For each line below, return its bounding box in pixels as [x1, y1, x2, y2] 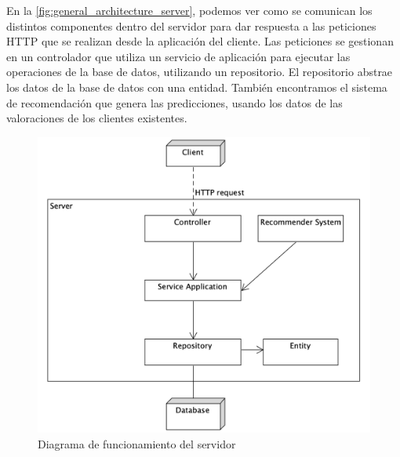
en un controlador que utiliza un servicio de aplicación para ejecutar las [6, 48, 351, 64]
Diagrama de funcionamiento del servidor [38, 435, 236, 452]
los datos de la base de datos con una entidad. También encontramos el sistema [6, 78, 387, 95]
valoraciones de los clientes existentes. [6, 110, 187, 126]
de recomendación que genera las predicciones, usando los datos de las [6, 94, 343, 111]
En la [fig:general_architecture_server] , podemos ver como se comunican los [6, 2, 373, 18]
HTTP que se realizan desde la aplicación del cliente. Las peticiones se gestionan [6, 33, 394, 49]
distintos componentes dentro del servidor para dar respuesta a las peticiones [6, 17, 376, 34]
